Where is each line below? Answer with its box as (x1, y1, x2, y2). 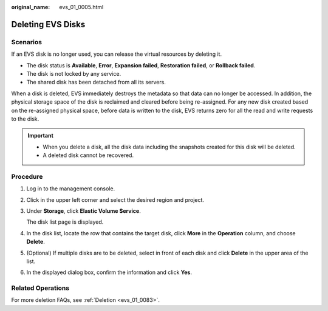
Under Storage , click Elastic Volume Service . (26, 207, 141, 215)
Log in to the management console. (26, 185, 115, 192)
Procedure (11, 172, 43, 181)
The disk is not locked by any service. (26, 70, 121, 77)
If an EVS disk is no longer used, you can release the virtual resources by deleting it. (11, 50, 222, 58)
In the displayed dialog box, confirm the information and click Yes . (26, 269, 193, 276)
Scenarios (11, 38, 43, 46)
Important (27, 132, 54, 139)
